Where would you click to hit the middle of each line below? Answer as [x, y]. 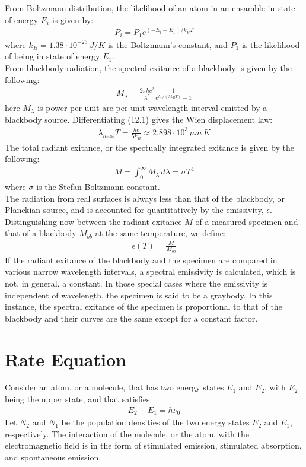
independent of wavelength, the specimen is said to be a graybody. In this [139, 295]
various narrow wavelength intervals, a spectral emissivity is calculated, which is [150, 271]
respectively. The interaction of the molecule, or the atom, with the [127, 433]
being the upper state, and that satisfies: [79, 399]
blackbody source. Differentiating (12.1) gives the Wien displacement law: [139, 119]
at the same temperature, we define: [160, 233]
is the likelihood [271, 44]
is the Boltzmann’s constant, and [168, 44]
